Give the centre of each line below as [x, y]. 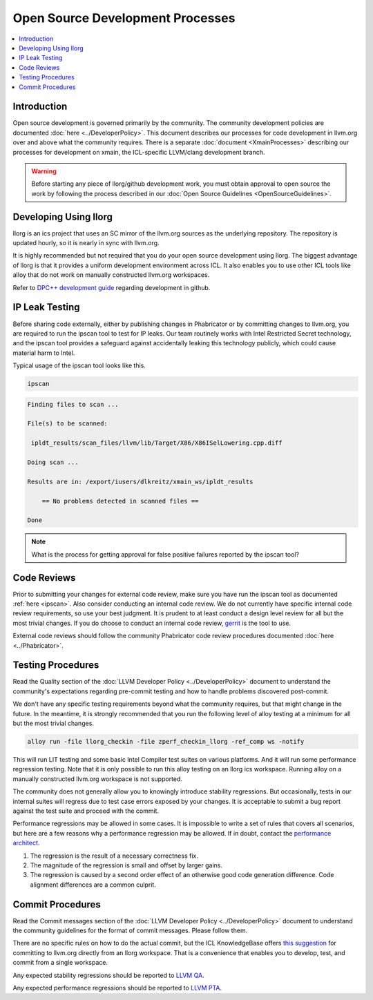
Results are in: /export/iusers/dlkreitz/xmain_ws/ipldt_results [140, 481]
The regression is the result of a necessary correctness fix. [114, 856]
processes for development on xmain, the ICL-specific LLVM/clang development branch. [139, 152]
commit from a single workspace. [60, 963]
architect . [26, 843]
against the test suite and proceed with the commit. [86, 811]
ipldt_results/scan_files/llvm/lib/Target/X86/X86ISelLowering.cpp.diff [157, 443]
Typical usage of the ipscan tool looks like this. [79, 365]
